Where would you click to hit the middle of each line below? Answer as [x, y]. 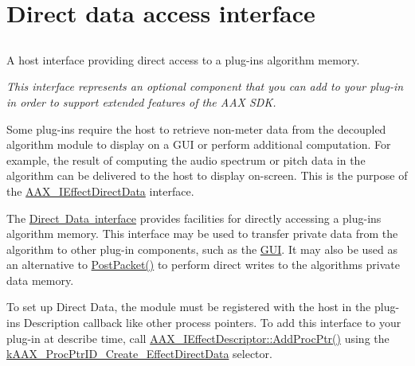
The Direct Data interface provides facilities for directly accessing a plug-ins [194, 218]
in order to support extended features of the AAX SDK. [141, 101]
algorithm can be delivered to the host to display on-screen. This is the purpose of [207, 175]
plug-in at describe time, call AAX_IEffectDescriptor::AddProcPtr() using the [198, 338]
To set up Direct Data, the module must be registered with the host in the [189, 307]
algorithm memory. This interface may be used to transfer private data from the [202, 234]
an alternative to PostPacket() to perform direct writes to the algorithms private [204, 265]
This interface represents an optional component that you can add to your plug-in [205, 86]
